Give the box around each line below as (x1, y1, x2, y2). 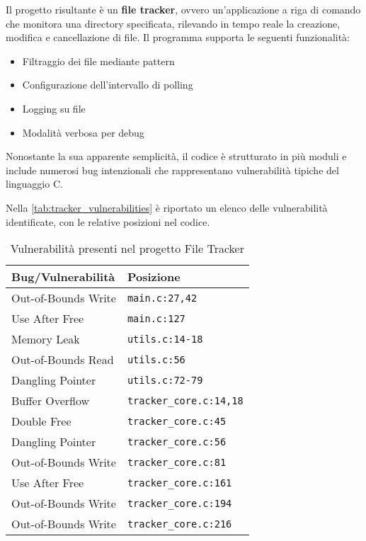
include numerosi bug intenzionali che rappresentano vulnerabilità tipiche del (6, 162, 339, 177)
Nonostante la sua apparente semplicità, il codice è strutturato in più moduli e (6, 149, 347, 164)
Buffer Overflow (11, 392, 90, 409)
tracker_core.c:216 (127, 518, 232, 530)
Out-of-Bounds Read (11, 351, 114, 368)
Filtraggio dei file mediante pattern (22, 53, 175, 68)
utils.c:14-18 (127, 333, 203, 345)
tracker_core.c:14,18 (127, 394, 244, 406)
